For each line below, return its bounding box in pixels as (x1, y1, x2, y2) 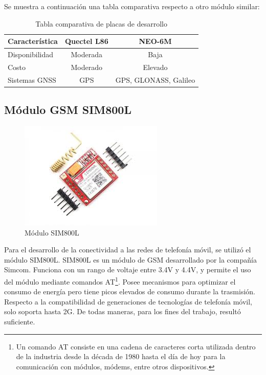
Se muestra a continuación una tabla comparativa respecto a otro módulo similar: (4, 1, 260, 11)
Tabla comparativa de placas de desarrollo (35, 18, 167, 29)
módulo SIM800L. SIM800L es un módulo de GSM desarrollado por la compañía (4, 254, 257, 265)
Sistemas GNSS (8, 74, 56, 85)
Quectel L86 (64, 36, 108, 46)
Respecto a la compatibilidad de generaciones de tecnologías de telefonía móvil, (4, 296, 252, 307)
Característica (8, 36, 58, 46)
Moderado (71, 61, 103, 72)
